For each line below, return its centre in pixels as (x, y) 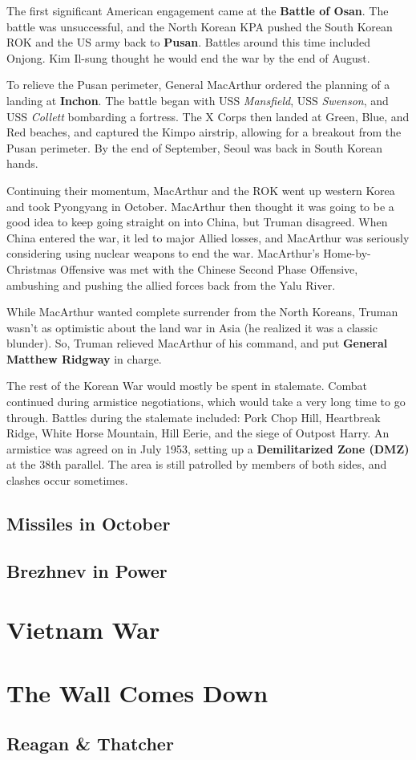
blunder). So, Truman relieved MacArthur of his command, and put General (197, 343)
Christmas (32, 268)
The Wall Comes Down (137, 692)
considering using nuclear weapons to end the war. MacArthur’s (163, 253)
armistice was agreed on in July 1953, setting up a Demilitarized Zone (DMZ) (208, 448)
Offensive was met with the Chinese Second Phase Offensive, (209, 268)
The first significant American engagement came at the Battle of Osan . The (198, 10)
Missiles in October (89, 524)
